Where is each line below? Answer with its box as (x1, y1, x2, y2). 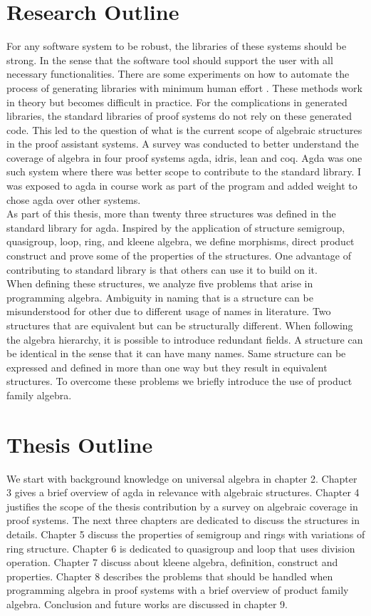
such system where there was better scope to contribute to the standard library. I (6, 164, 362, 179)
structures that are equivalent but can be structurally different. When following (6, 318, 353, 332)
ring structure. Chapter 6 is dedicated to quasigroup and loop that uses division (6, 540, 355, 555)
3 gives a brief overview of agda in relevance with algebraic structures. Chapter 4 (6, 485, 360, 500)
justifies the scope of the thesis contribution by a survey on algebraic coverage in (6, 498, 358, 513)
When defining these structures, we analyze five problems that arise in (6, 276, 313, 291)
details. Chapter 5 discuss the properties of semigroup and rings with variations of (6, 527, 365, 542)
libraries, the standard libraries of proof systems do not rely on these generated (6, 108, 352, 123)
